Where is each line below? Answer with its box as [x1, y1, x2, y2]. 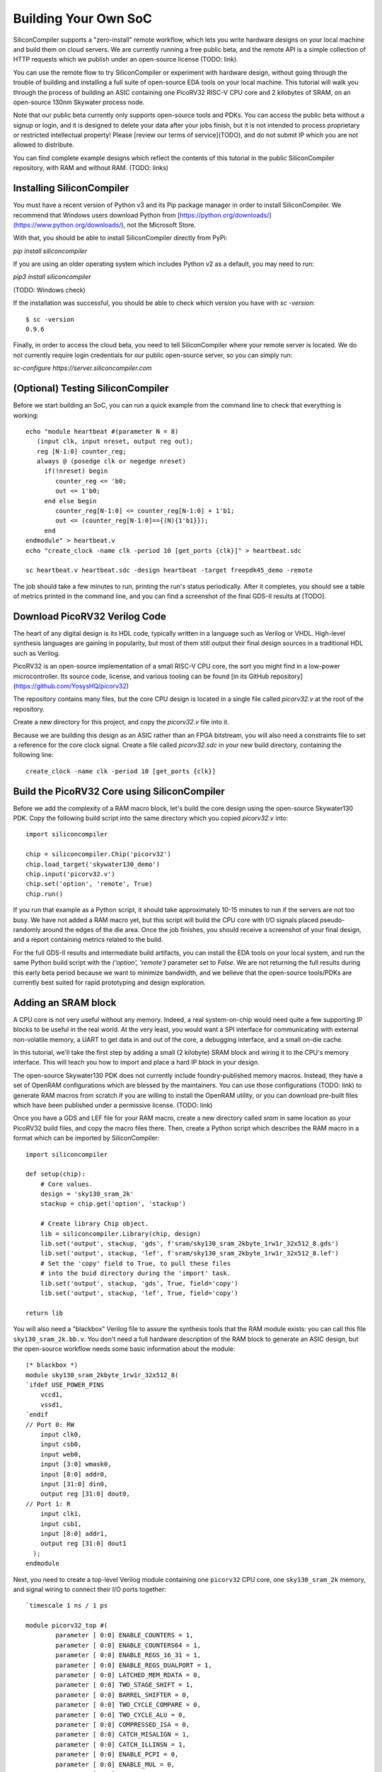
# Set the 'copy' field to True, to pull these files [40, 1259, 231, 1267]
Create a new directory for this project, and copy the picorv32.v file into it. [13, 718, 230, 727]
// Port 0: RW [25, 1420, 74, 1428]
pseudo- [319, 915, 345, 924]
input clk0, [40, 1430, 82, 1439]
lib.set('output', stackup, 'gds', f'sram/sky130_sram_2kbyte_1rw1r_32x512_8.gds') [40, 1240, 340, 1247]
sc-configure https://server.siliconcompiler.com [13, 364, 152, 372]
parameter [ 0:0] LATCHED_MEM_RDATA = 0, [55, 1671, 202, 1679]
